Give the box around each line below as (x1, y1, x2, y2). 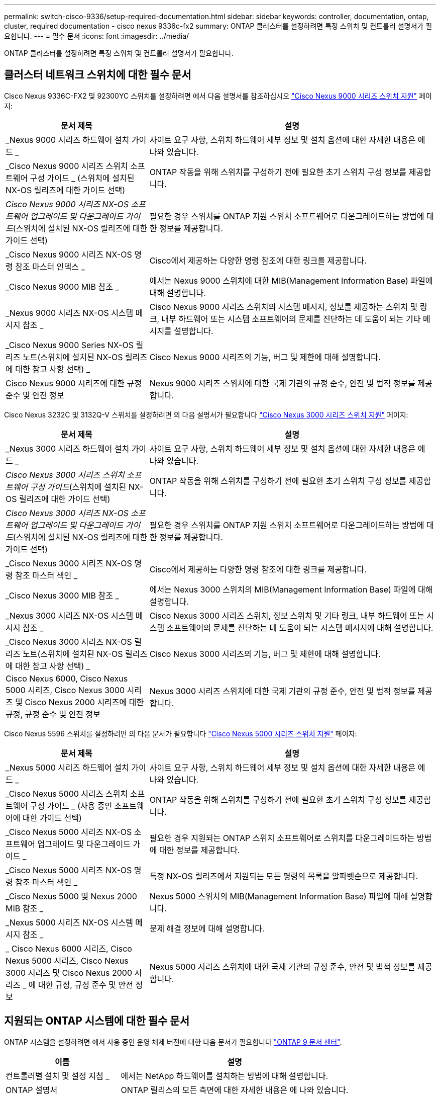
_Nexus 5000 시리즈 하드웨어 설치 (6, 762, 129, 773)
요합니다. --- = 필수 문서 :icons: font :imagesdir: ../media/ (4, 32, 189, 40)
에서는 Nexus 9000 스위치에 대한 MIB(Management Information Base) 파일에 (149, 275, 433, 286)
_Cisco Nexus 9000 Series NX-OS (6, 340, 134, 350)
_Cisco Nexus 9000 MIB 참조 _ (6, 281, 119, 292)
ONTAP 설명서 (6, 1084, 58, 1095)
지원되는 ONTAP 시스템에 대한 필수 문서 (4, 1015, 189, 1028)
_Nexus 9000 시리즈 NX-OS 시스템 (6, 307, 134, 318)
